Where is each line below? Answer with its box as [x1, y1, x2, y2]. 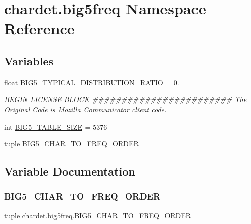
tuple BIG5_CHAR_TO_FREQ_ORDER [4, 138, 139, 149]
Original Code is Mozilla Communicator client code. [4, 104, 167, 114]
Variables [4, 53, 54, 68]
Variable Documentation [4, 163, 135, 179]
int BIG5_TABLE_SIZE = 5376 [4, 121, 107, 132]
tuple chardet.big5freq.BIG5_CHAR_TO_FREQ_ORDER [4, 210, 191, 220]
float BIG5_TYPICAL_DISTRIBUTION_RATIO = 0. [4, 77, 179, 87]
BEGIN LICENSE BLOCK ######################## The [4, 94, 247, 105]
